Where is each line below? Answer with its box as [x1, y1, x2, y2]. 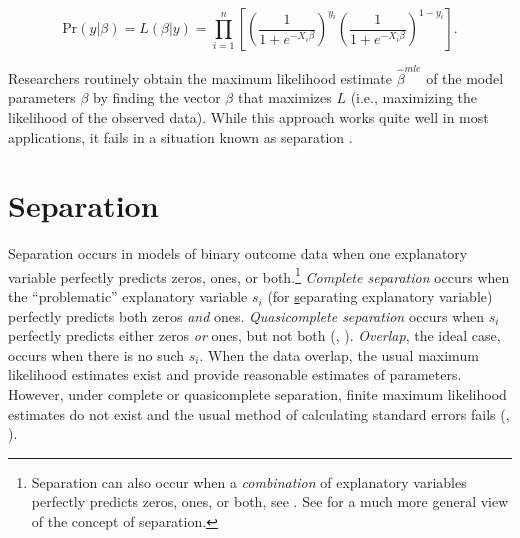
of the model [426, 67, 504, 88]
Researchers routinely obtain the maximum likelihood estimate [8, 67, 392, 88]
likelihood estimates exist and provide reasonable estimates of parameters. [8, 364, 462, 385]
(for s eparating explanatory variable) [267, 286, 493, 307]
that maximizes [237, 87, 332, 108]
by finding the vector [93, 87, 221, 108]
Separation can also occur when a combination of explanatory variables [31, 471, 467, 492]
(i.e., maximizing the [350, 87, 478, 108]
